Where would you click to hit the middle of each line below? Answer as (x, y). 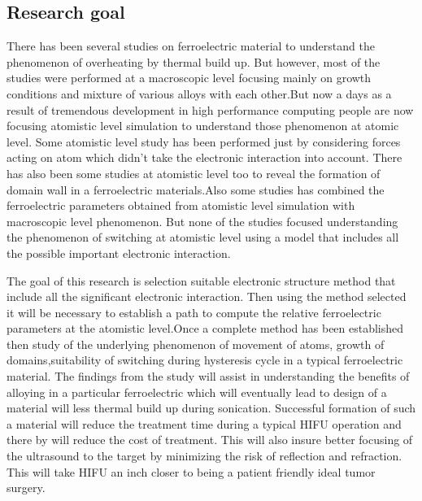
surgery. (26, 488)
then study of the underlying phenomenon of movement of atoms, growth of (196, 344)
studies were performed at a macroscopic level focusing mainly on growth (189, 78)
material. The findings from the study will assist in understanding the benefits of (208, 376)
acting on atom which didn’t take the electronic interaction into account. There (204, 157)
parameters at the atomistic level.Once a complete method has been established (205, 328)
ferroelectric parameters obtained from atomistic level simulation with (181, 205)
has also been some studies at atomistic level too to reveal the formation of (194, 173)
